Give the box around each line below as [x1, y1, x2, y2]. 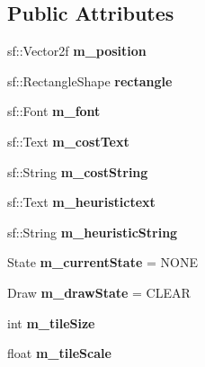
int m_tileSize [7, 313, 95, 332]
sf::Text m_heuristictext [7, 192, 156, 211]
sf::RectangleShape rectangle [7, 71, 173, 90]
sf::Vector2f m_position [7, 41, 147, 60]
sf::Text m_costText [7, 131, 129, 150]
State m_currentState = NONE [7, 253, 198, 272]
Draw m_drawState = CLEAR [7, 282, 191, 301]
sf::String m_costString [7, 162, 148, 181]
